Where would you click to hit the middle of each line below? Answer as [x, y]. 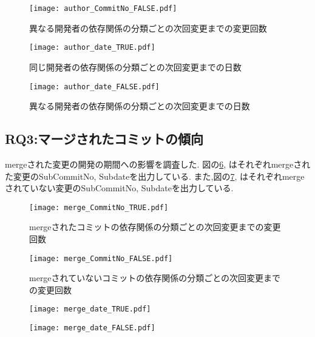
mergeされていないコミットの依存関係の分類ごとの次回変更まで [155, 278]
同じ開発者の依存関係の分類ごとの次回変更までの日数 [135, 66]
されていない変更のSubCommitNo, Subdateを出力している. [119, 188]
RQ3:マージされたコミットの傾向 [104, 139]
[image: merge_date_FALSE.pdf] [92, 328]
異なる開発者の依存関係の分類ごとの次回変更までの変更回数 [148, 28]
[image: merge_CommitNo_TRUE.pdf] [99, 207]
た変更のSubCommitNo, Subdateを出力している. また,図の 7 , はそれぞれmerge [155, 176]
